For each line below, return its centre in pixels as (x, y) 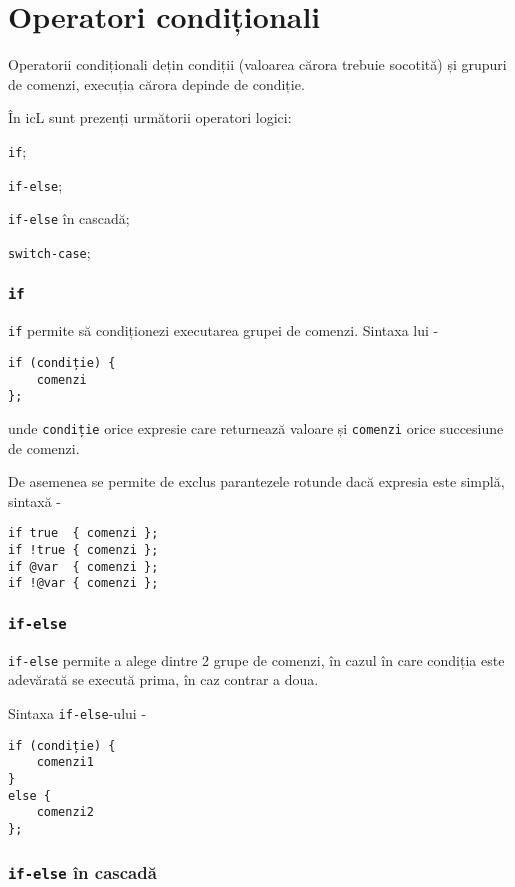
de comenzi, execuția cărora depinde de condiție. (156, 83)
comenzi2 (65, 812)
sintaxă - (34, 500)
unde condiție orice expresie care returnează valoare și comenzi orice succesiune (256, 427)
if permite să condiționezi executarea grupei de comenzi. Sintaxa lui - (223, 330)
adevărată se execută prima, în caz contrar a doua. (163, 679)
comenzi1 (65, 762)
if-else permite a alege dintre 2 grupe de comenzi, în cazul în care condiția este (256, 659)
